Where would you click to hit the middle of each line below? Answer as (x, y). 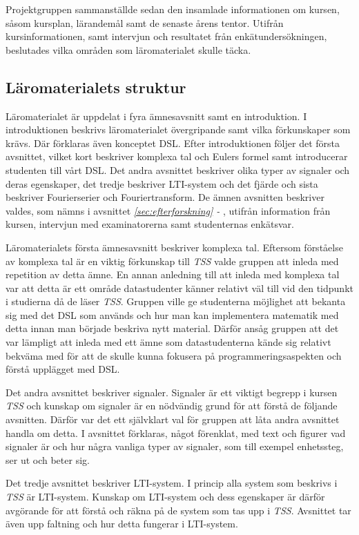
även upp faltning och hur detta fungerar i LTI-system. (122, 524)
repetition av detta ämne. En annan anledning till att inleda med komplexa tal (173, 274)
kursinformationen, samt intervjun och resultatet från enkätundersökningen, (166, 36)
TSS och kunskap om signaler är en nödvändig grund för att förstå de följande (172, 406)
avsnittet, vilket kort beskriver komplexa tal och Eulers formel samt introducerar (177, 156)
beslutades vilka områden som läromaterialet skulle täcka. (128, 49)
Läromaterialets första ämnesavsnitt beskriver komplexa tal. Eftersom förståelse (174, 247)
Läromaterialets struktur (96, 87)
